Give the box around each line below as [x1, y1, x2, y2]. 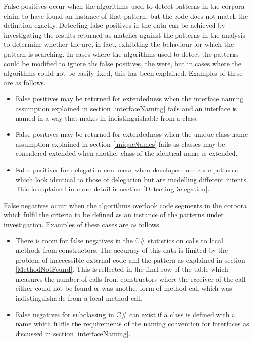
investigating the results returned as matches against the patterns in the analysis [4, 29, 246, 39]
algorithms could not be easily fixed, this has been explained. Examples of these [4, 68, 243, 78]
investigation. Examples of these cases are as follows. [4, 219, 161, 229]
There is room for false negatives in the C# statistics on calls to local [15, 235, 223, 246]
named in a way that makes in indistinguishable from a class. [15, 113, 198, 123]
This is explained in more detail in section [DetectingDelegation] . [15, 184, 210, 194]
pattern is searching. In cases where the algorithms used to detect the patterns [4, 48, 239, 58]
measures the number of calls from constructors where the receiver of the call [15, 273, 246, 284]
